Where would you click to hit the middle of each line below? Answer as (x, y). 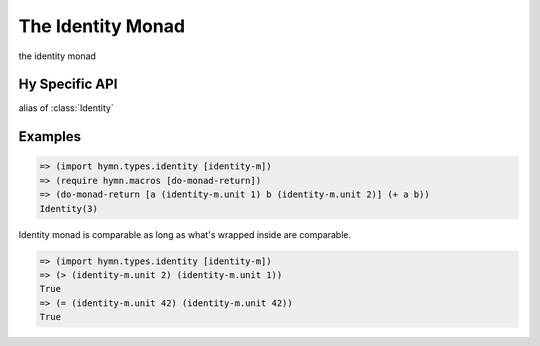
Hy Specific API (68, 84)
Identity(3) (69, 208)
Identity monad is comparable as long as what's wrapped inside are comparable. (185, 234)
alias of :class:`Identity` (66, 108)
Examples (50, 136)
